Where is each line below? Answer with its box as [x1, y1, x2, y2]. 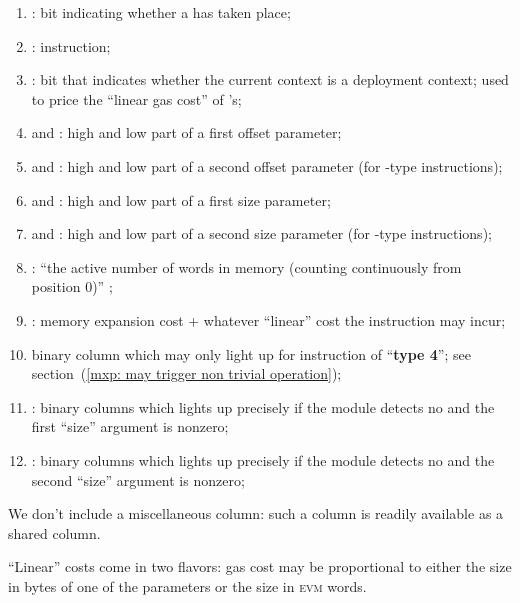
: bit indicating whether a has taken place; [31, 2, 291, 22]
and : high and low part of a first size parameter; [31, 189, 331, 210]
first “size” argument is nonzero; [31, 416, 229, 437]
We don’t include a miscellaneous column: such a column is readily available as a [8, 503, 504, 524]
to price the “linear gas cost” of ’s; [31, 88, 242, 109]
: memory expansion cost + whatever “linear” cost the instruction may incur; [31, 309, 506, 330]
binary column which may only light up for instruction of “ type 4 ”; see [31, 343, 471, 364]
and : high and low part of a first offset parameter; [31, 122, 342, 143]
